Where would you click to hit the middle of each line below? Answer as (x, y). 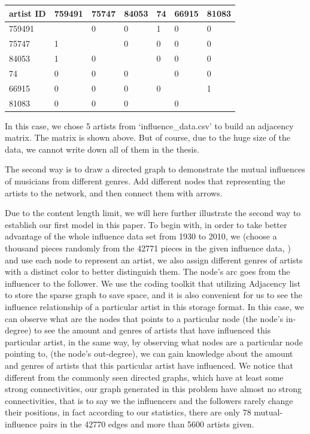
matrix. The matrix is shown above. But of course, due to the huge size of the (148, 137)
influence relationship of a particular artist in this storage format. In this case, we (155, 306)
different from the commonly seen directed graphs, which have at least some (144, 377)
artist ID (28, 13)
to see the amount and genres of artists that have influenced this (153, 330)
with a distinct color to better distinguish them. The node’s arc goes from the (148, 271)
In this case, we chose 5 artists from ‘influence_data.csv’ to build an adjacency (149, 125)
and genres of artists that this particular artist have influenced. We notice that (149, 365)
